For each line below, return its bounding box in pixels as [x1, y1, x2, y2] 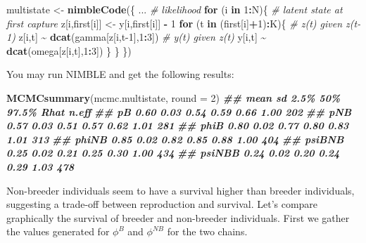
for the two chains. [167, 224, 248, 239]
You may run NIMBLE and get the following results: [6, 67, 234, 81]
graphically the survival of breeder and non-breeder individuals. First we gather [6, 210, 350, 225]
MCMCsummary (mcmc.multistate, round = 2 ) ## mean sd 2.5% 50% [6, 90, 341, 105]
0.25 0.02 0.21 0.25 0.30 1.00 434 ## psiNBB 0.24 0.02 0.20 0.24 [6, 145, 340, 160]
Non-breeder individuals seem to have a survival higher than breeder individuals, [6, 183, 355, 197]
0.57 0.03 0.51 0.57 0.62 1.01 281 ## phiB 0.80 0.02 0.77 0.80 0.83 [6, 118, 349, 133]
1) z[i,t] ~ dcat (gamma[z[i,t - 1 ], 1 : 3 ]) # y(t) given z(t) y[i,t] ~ [6, 29, 267, 44]
